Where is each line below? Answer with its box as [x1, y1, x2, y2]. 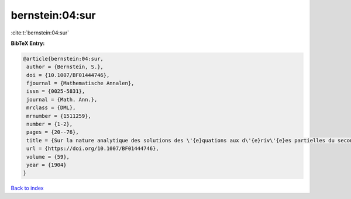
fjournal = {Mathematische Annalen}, [26, 80, 135, 87]
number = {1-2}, [26, 121, 73, 128]
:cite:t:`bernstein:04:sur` [11, 29, 70, 36]
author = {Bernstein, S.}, [26, 64, 104, 70]
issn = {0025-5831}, [26, 88, 85, 95]
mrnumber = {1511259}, [26, 113, 92, 119]
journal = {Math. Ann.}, [26, 96, 98, 103]
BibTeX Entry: [11, 40, 45, 47]
